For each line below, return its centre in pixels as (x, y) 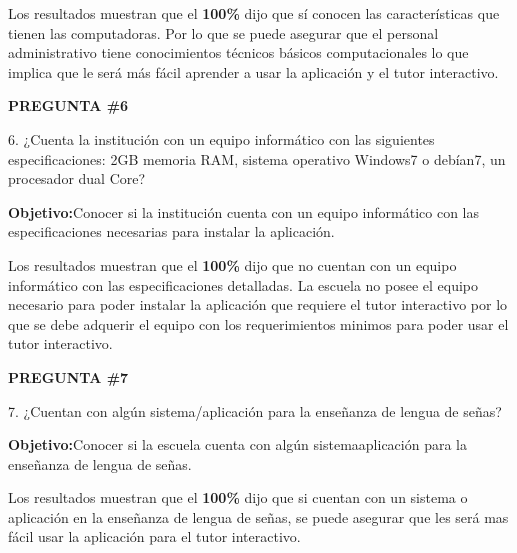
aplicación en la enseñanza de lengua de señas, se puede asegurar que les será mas (258, 516)
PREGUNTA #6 (68, 105)
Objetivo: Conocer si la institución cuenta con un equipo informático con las (244, 211)
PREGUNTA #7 (68, 376)
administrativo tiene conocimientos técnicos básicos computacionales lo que (238, 52)
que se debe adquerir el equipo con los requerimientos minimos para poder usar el (258, 323)
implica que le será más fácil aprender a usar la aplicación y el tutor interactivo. (253, 71)
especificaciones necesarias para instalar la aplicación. (171, 231)
